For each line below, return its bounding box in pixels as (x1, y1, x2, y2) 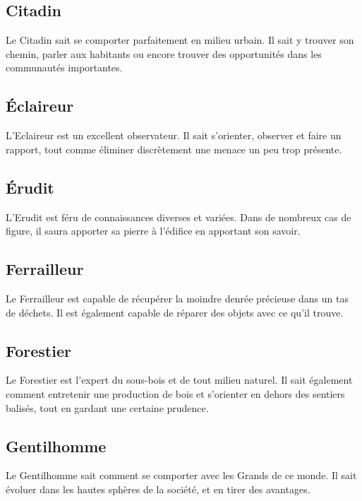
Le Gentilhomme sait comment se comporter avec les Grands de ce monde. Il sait (6, 468, 357, 483)
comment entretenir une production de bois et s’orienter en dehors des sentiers (6, 386, 345, 401)
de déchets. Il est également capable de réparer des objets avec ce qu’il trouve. (6, 305, 344, 319)
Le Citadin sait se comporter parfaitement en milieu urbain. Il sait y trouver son (6, 33, 354, 47)
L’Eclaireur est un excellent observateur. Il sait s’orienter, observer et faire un (6, 128, 342, 143)
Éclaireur (6, 95, 74, 117)
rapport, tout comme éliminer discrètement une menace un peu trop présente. (6, 141, 342, 156)
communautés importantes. (6, 60, 123, 75)
